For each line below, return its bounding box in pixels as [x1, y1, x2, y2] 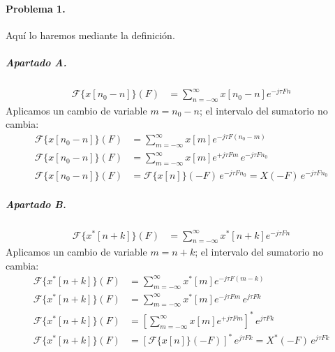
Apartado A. [6, 54, 67, 69]
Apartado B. [6, 196, 66, 211]
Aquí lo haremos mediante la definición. [6, 27, 175, 42]
